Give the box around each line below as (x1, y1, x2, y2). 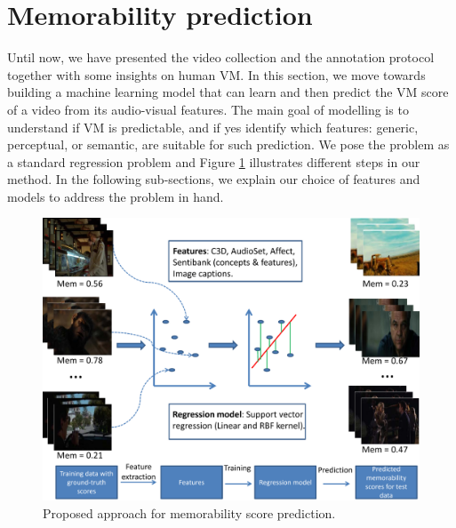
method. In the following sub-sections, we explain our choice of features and (7, 170, 420, 188)
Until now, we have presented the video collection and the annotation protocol (7, 48, 435, 67)
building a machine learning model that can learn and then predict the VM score (7, 83, 449, 101)
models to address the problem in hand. (7, 187, 224, 205)
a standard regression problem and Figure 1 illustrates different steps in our (7, 152, 420, 171)
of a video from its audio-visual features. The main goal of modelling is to (7, 100, 409, 118)
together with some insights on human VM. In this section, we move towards (7, 65, 426, 84)
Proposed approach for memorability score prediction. (43, 504, 336, 523)
